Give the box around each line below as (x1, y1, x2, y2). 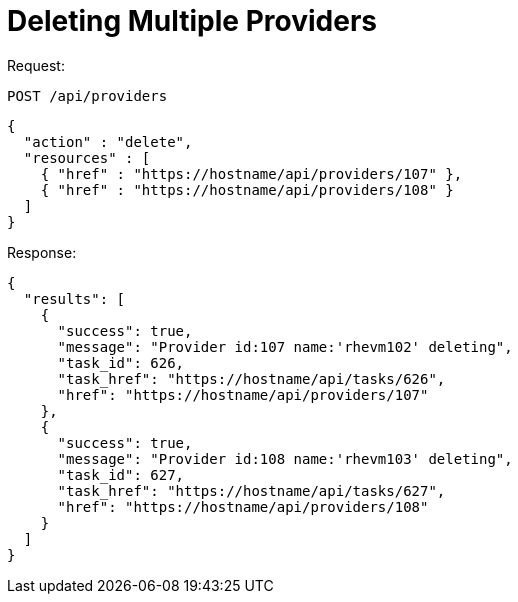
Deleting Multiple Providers (7, 4, 377, 38)
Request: (7, 56, 65, 74)
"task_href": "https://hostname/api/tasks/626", (57, 370, 446, 387)
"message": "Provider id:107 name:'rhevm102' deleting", (57, 338, 513, 355)
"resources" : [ (23, 149, 151, 166)
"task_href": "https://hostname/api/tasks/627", (57, 482, 446, 499)
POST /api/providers (7, 87, 168, 104)
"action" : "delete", (23, 133, 193, 150)
